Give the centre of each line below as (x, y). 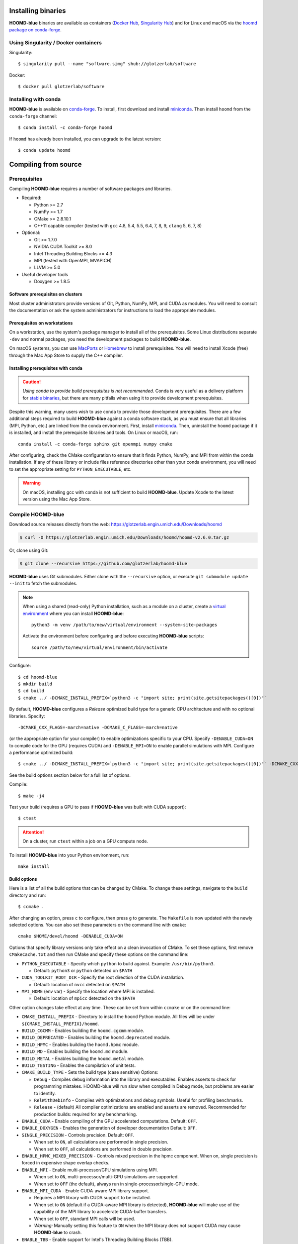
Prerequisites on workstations (41, 323)
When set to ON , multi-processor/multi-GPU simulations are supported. (106, 1177)
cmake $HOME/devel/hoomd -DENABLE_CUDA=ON (71, 936)
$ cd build (31, 691)
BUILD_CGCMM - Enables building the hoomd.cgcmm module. (83, 1031)
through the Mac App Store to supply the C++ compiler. (66, 355)
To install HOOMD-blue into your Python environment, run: (69, 855)
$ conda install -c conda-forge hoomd (65, 128)
